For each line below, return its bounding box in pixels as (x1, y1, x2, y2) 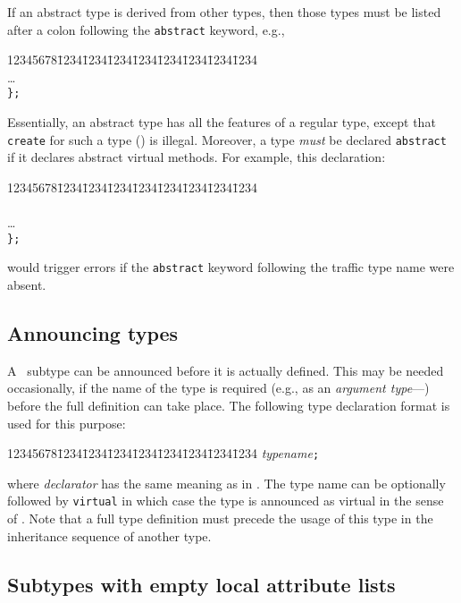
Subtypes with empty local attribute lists (7, 570, 396, 598)
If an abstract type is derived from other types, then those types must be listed (7, 3, 441, 21)
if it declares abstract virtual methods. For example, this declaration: (7, 148, 386, 166)
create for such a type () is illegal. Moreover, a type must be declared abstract (7, 130, 447, 149)
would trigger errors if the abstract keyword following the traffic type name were (7, 258, 455, 276)
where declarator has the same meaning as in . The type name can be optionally (7, 473, 446, 492)
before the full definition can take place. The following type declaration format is (7, 396, 450, 415)
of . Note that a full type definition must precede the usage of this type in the (7, 509, 433, 528)
